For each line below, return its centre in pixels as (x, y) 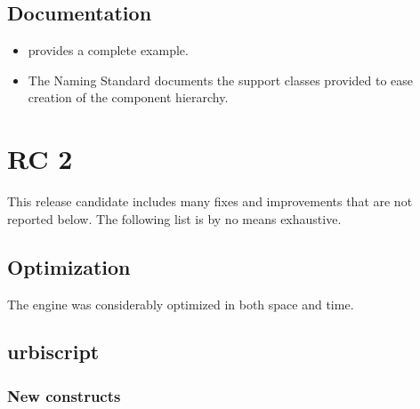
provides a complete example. (108, 50)
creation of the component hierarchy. (128, 97)
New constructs (64, 395)
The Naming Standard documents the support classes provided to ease (221, 80)
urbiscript (53, 352)
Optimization (69, 266)
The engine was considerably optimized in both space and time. (181, 304)
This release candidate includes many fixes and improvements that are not (210, 201)
